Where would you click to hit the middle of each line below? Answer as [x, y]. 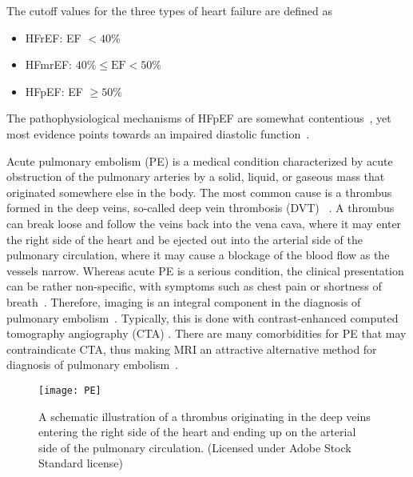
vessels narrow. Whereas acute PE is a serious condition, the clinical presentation [205, 270]
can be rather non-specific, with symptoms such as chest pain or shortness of [194, 286]
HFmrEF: [48, 64]
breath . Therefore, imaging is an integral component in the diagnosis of [184, 301]
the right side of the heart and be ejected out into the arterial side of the [185, 239]
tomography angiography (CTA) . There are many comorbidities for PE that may [206, 333]
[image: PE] [70, 390]
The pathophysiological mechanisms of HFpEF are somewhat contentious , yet [199, 118]
